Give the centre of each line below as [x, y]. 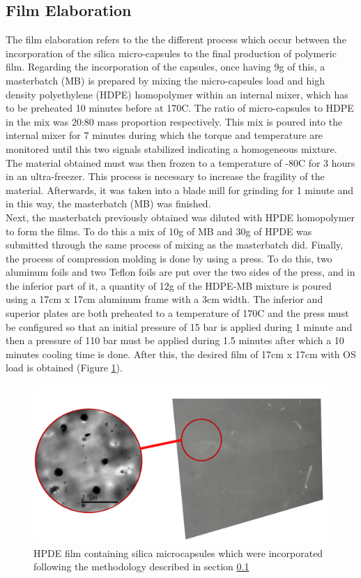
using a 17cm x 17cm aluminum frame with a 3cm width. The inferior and [164, 299]
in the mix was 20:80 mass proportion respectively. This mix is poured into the [174, 121]
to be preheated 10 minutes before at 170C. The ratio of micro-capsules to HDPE [180, 108]
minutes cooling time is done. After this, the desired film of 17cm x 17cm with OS [181, 354]
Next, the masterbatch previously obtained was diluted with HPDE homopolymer [180, 217]
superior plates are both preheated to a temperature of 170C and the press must [177, 313]
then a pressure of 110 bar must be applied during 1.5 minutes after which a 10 [175, 340]
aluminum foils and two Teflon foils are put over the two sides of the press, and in [180, 272]
